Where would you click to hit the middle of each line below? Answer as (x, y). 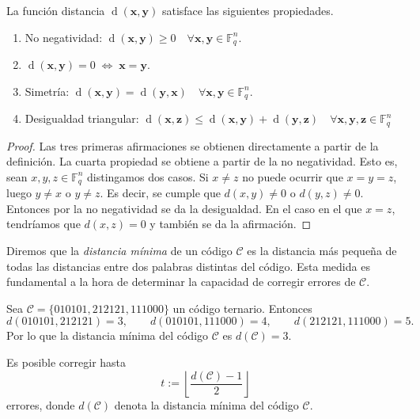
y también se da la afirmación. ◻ (231, 224)
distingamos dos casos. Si (148, 176)
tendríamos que (44, 224)
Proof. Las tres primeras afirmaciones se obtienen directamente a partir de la (193, 145)
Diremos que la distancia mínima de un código (119, 250)
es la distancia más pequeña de (322, 250)
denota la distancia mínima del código (206, 404)
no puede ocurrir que (293, 176)
